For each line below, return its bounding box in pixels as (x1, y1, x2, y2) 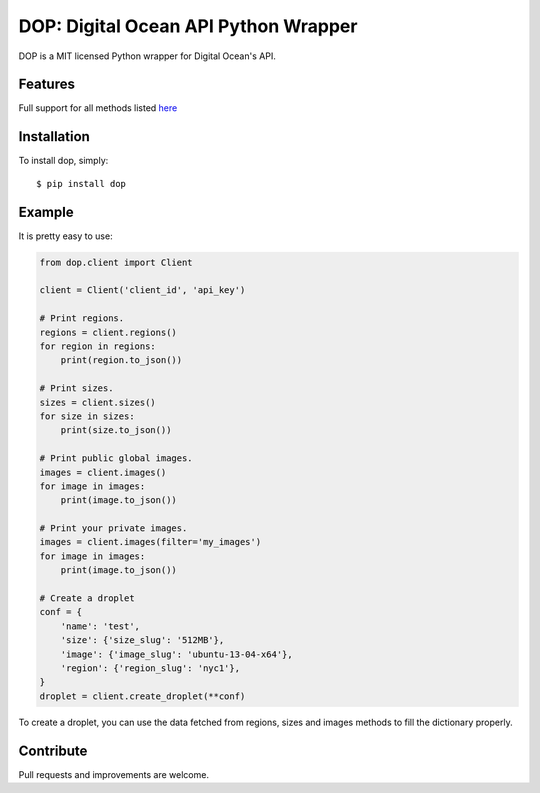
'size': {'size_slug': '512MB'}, (60, 635, 225, 646)
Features (18, 76, 75, 93)
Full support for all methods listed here (18, 102, 178, 114)
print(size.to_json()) (60, 425, 172, 436)
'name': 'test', (60, 620, 140, 632)
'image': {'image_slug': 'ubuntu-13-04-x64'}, (60, 648, 294, 660)
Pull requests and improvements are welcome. (18, 768, 210, 780)
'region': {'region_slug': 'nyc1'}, (60, 662, 240, 674)
